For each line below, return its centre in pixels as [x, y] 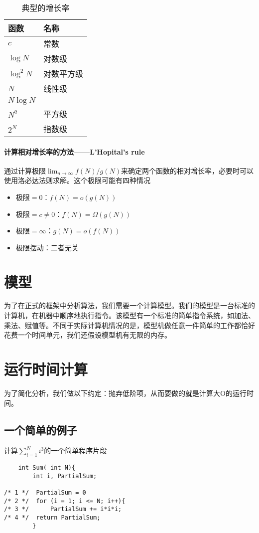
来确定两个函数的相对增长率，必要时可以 [187, 170]
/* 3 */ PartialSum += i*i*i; [63, 509]
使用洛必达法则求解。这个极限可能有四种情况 [77, 180]
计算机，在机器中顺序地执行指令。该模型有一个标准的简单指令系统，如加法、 [129, 315]
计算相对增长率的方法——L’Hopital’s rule [74, 151]
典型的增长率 [46, 8]
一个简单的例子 [41, 430]
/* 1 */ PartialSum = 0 [45, 493]
